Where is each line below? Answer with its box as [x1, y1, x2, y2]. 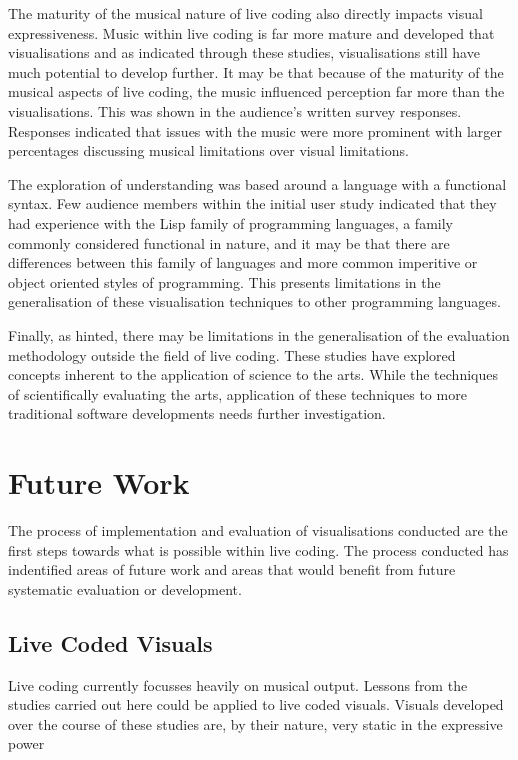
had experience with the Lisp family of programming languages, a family [8, 212, 453, 233]
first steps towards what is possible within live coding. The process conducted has [8, 539, 509, 560]
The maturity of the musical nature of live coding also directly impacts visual [8, 3, 483, 23]
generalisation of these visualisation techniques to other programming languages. [8, 291, 501, 312]
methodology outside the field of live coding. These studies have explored [8, 344, 456, 365]
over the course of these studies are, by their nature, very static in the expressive [8, 713, 503, 734]
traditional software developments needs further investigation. [8, 403, 386, 424]
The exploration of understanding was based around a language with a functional [8, 173, 507, 194]
